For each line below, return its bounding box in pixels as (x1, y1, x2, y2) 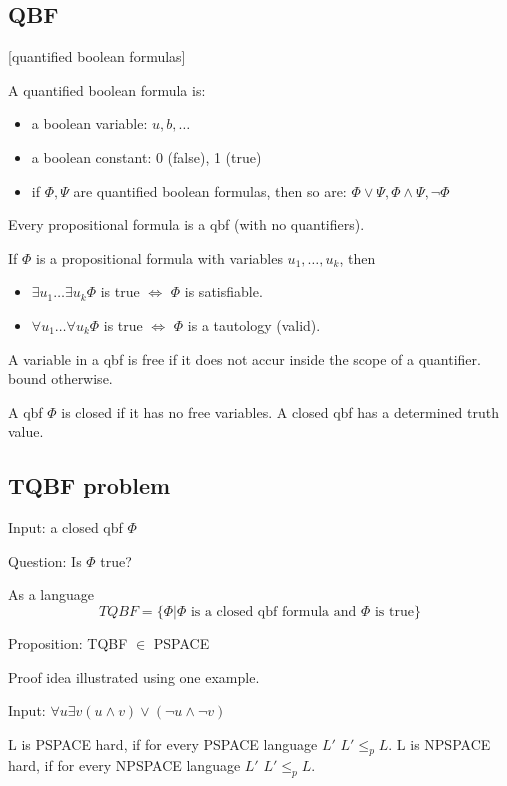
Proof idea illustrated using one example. (8, 666, 260, 687)
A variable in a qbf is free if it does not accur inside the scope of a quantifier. (8, 348, 481, 369)
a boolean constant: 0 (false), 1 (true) (31, 146, 262, 167)
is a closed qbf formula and (190, 604, 357, 619)
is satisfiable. (184, 281, 263, 302)
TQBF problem (8, 470, 171, 501)
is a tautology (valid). (187, 314, 321, 335)
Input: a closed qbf (8, 517, 123, 538)
